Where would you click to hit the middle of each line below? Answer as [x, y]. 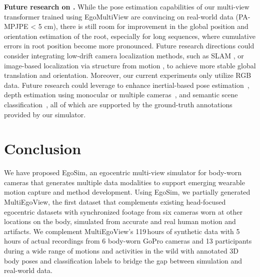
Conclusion [43, 148]
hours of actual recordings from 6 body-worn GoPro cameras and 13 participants [128, 241]
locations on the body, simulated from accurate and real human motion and [120, 221]
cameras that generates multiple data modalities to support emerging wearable [124, 182]
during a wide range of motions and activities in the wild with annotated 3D [121, 251]
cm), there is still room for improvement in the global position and [146, 26]
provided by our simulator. [45, 114]
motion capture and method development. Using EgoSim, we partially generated [127, 192]
